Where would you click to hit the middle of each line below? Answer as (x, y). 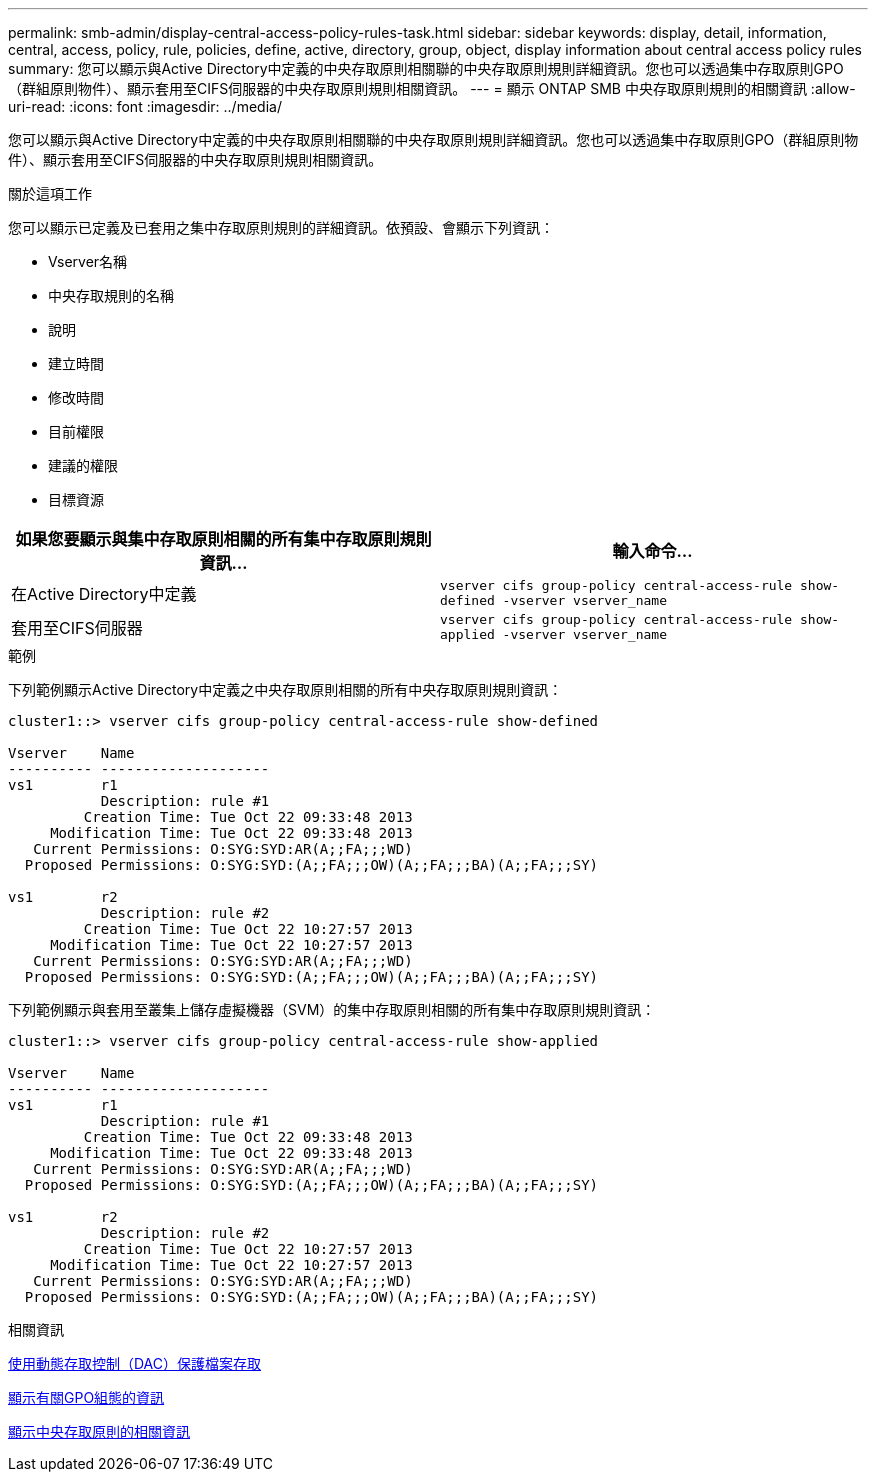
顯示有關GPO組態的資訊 (86, 1397)
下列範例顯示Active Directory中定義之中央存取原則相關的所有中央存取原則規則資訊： (285, 689)
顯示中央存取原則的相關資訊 (99, 1431)
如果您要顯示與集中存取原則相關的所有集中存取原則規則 (223, 539)
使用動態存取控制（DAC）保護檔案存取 (135, 1363)
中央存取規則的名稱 (111, 295)
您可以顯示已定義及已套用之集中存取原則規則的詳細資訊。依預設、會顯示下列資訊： (281, 227)
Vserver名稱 (88, 261)
